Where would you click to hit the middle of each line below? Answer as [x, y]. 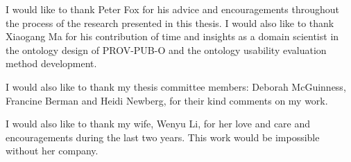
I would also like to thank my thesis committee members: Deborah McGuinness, [176, 86]
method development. [51, 63]
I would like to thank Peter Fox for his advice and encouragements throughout [172, 9]
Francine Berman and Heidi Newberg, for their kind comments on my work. [167, 100]
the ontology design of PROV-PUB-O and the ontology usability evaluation [166, 49]
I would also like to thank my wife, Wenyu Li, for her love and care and [158, 124]
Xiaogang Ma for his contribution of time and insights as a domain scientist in [172, 36]
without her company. [52, 151]
